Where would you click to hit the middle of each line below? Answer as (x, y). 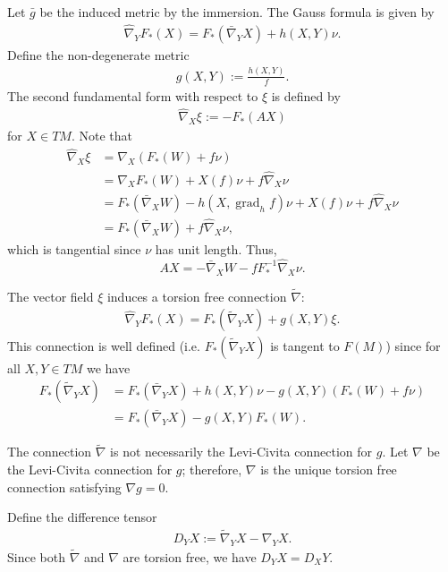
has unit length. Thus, (216, 249)
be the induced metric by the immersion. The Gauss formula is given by (237, 12)
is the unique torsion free (329, 469)
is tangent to (305, 345)
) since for (413, 345)
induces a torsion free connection (197, 296)
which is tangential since (74, 249)
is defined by (306, 95)
